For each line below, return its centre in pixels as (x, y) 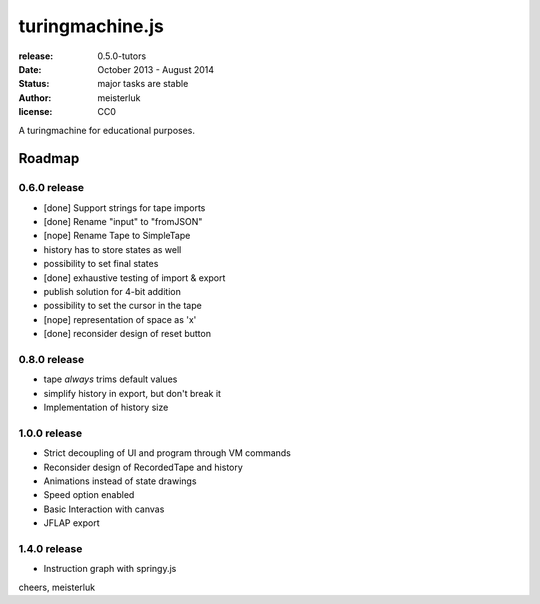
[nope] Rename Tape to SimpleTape (117, 236)
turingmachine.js (91, 26)
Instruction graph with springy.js (110, 569)
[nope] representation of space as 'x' (120, 319)
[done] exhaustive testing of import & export (134, 277)
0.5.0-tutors (122, 56)
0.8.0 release (51, 359)
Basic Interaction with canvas (104, 509)
